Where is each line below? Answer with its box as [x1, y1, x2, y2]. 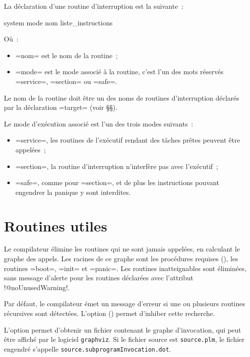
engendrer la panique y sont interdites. [15, 187, 131, 197]
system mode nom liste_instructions [4, 17, 113, 27]
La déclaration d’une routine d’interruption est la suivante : [4, 1, 184, 11]
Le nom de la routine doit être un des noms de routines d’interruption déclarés [4, 92, 239, 103]
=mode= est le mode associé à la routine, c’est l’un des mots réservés [15, 66, 224, 77]
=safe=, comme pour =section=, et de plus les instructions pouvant [15, 177, 219, 188]
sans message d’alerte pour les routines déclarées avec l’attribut [4, 273, 194, 283]
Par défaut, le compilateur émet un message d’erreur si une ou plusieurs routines [4, 298, 246, 309]
